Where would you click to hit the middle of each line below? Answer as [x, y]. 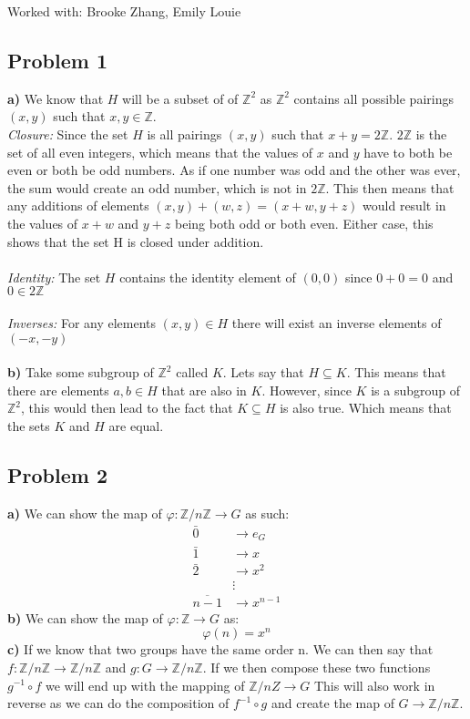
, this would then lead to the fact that [127, 408]
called [192, 372]
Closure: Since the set [68, 134]
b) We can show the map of [85, 617]
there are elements [58, 390]
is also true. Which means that [366, 408]
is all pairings [184, 134]
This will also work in [374, 685]
